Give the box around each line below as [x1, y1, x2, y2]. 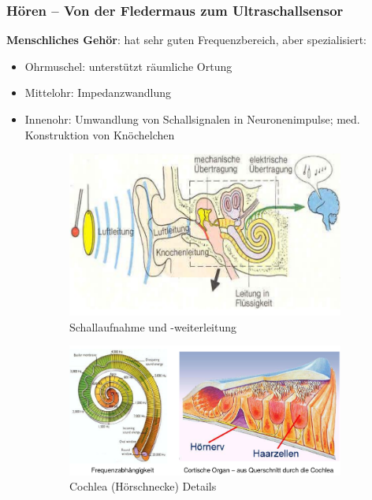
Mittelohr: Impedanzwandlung [24, 84, 171, 101]
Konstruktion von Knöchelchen [24, 126, 175, 143]
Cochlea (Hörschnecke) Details [69, 478, 217, 494]
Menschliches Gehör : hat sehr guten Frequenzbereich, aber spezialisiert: [6, 31, 366, 48]
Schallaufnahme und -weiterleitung [69, 318, 237, 335]
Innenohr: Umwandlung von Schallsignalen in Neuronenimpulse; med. [24, 111, 360, 127]
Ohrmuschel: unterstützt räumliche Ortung [24, 57, 232, 74]
